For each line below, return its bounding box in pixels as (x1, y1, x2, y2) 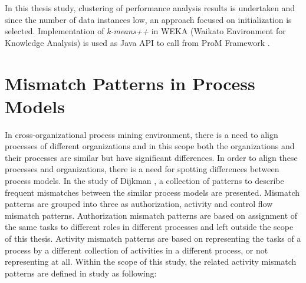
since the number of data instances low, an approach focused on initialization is (5, 13, 292, 25)
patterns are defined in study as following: (5, 266, 157, 279)
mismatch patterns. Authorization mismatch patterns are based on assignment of (5, 209, 298, 221)
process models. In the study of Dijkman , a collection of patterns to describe (5, 175, 284, 187)
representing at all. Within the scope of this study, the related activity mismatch (5, 255, 297, 268)
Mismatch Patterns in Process (5, 71, 255, 95)
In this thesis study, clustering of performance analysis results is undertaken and (5, 2, 295, 14)
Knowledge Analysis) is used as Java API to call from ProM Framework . (5, 36, 270, 48)
